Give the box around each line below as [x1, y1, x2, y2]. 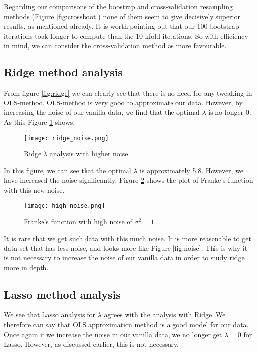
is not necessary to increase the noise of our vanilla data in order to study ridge [4, 252, 245, 263]
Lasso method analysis [4, 286, 121, 302]
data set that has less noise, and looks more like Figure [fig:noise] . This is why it [4, 243, 248, 253]
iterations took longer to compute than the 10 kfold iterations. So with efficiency [4, 30, 248, 41]
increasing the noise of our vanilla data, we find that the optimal [4, 107, 200, 117]
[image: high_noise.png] [24, 202, 105, 209]
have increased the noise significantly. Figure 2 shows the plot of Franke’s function [4, 175, 253, 185]
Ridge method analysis [4, 64, 123, 80]
